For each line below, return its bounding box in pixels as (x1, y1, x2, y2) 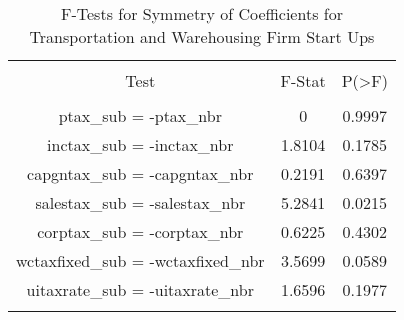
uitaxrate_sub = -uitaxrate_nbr (26, 278, 254, 301)
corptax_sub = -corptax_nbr (37, 220, 244, 243)
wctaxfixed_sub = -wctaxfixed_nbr (16, 249, 265, 272)
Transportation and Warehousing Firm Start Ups (29, 25, 375, 48)
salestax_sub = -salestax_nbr (35, 191, 246, 214)
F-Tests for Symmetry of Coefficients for (61, 2, 343, 25)
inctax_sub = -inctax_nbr (47, 133, 234, 156)
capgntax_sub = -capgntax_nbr (27, 162, 254, 185)
